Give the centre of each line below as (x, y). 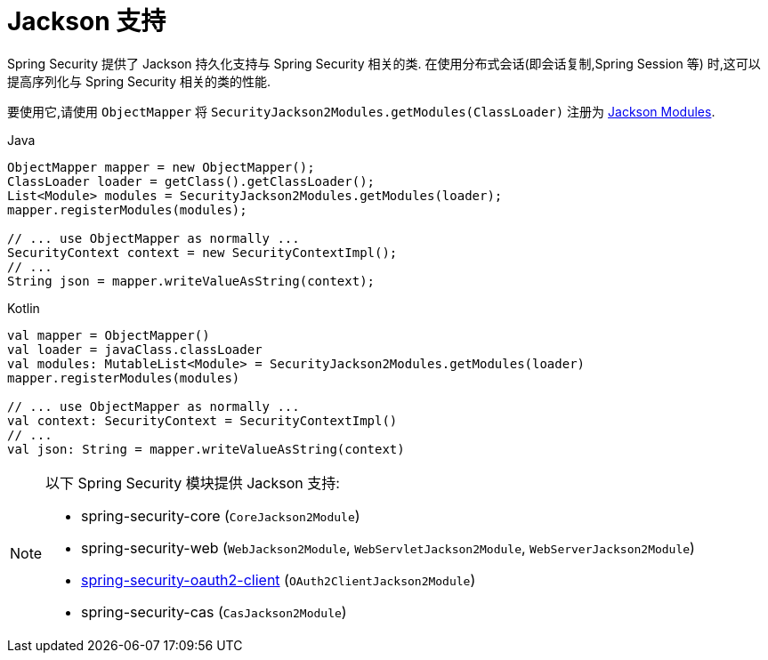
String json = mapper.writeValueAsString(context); (191, 281)
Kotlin (24, 308)
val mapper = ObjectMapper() (109, 335)
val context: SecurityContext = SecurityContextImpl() (202, 420)
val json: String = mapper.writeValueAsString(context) (206, 449)
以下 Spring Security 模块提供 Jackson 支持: (193, 483)
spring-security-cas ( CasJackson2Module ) (214, 612)
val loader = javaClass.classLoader (135, 349)
